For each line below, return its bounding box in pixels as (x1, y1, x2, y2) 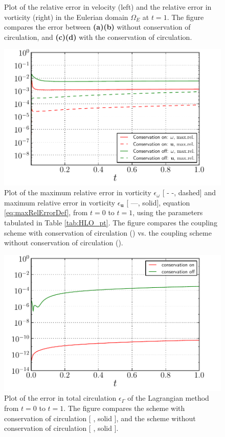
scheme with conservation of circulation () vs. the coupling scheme (4, 227, 212, 238)
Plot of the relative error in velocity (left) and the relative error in (4, 2, 212, 12)
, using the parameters (132, 207, 203, 218)
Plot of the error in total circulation (4, 393, 117, 403)
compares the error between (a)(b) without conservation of (4, 21, 191, 32)
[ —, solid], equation (126, 197, 190, 208)
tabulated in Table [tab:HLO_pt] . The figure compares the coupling (4, 217, 217, 227)
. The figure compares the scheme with (63, 403, 185, 413)
